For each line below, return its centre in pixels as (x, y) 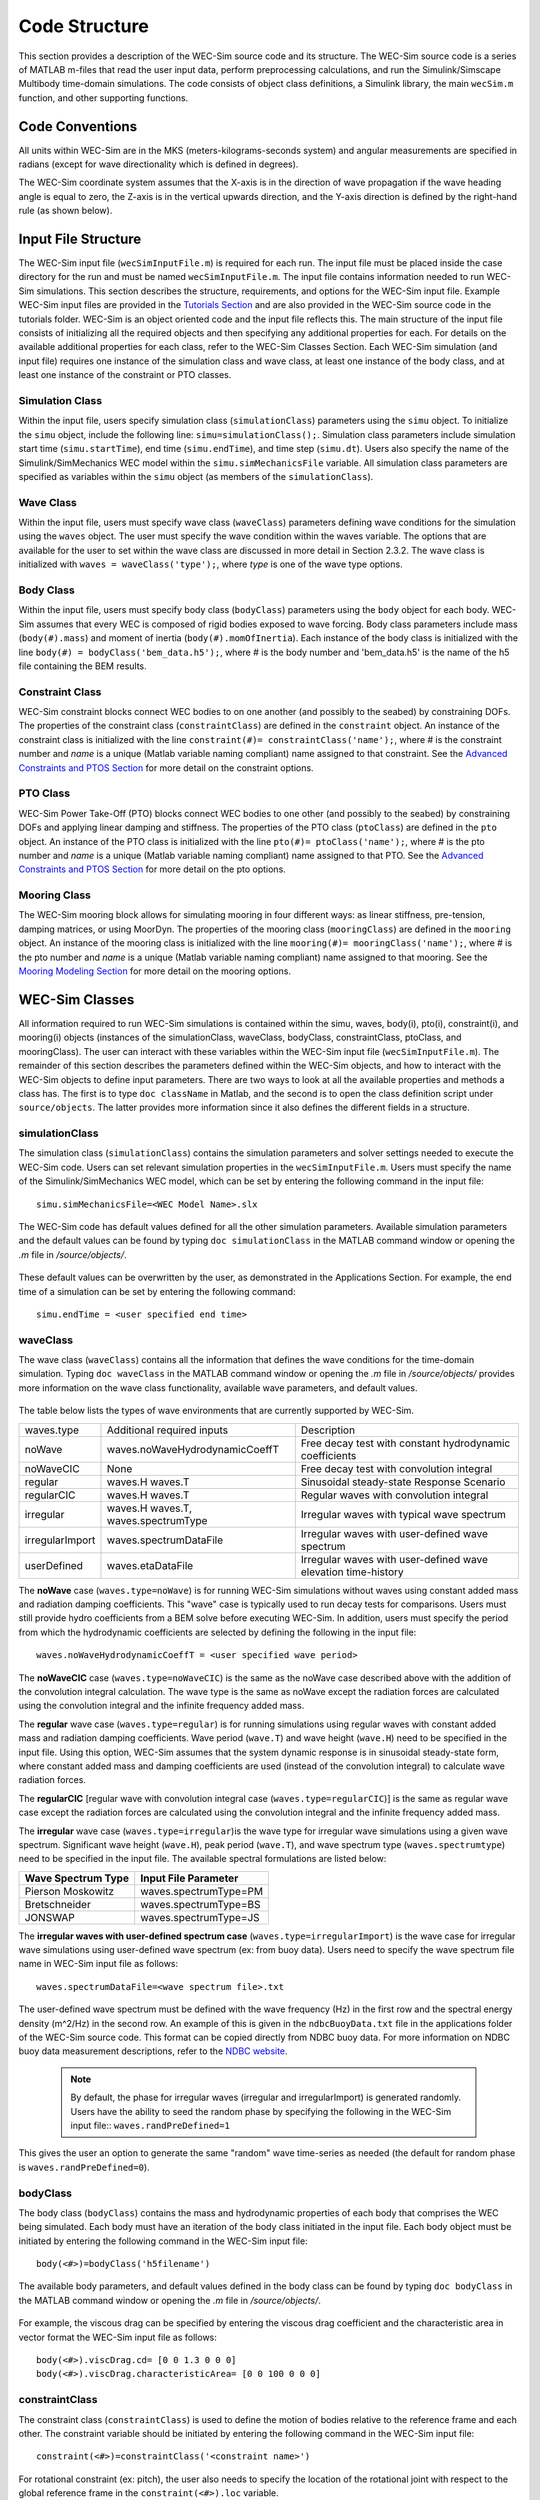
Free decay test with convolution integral (396, 1468)
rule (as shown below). (65, 211)
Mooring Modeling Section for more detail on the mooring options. (155, 971)
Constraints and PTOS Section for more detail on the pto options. (152, 869)
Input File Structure (80, 239)
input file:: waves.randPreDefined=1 (150, 2125)
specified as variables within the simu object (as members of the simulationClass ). (196, 476)
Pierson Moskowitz (69, 1891)
